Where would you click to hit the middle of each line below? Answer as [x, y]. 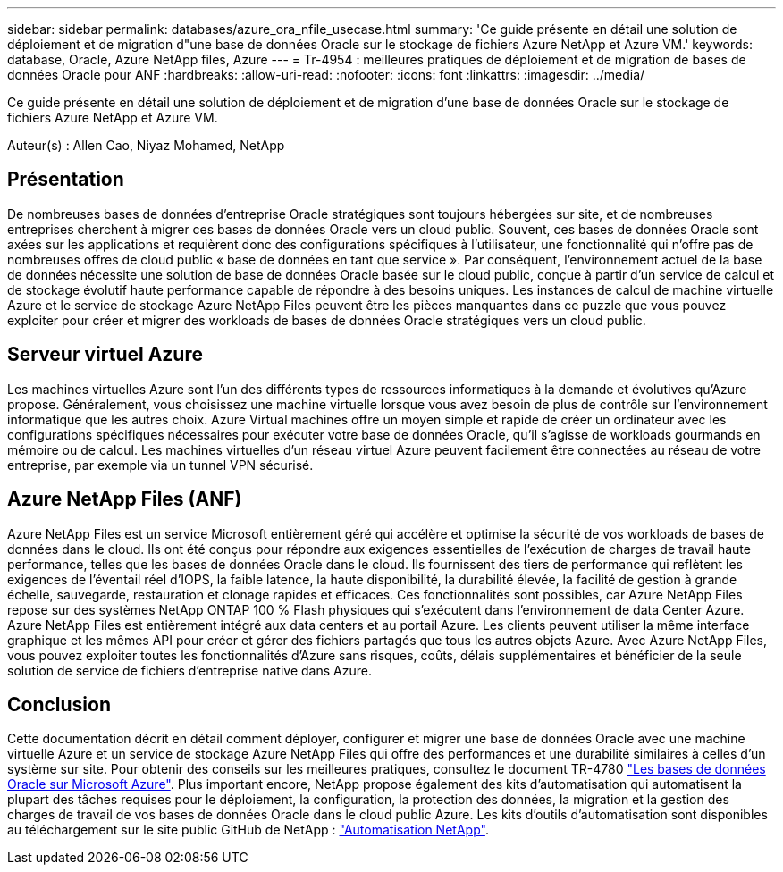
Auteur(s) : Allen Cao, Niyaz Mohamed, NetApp [146, 145]
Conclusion [59, 704]
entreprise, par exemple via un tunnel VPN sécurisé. [160, 465]
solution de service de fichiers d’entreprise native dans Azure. [189, 670]
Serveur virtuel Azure [105, 355]
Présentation [66, 180]
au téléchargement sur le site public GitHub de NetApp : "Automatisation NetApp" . [248, 830]
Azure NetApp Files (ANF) [125, 499]
